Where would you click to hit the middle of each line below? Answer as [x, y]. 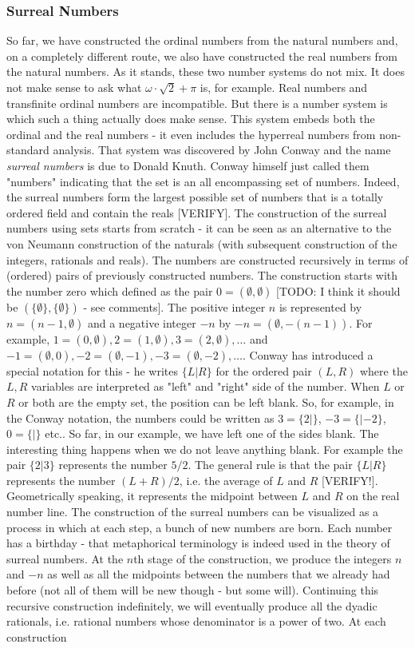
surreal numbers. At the [65, 558]
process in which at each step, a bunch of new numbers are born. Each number [200, 527]
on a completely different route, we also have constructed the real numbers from [202, 56]
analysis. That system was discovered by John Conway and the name [222, 150]
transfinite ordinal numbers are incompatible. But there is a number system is [197, 103]
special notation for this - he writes [92, 370]
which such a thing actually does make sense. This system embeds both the [191, 119]
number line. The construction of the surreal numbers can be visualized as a [193, 512]
